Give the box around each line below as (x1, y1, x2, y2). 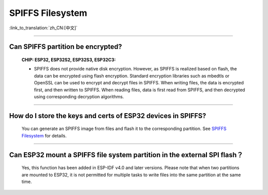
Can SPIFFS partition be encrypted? (9, 43, 123, 51)
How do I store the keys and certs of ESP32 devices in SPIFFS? (9, 112, 206, 120)
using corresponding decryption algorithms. (34, 93, 124, 99)
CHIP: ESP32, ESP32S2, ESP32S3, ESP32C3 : (21, 57, 116, 63)
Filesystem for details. (21, 132, 67, 138)
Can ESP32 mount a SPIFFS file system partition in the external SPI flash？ (9, 150, 243, 159)
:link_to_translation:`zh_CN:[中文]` (9, 25, 78, 31)
